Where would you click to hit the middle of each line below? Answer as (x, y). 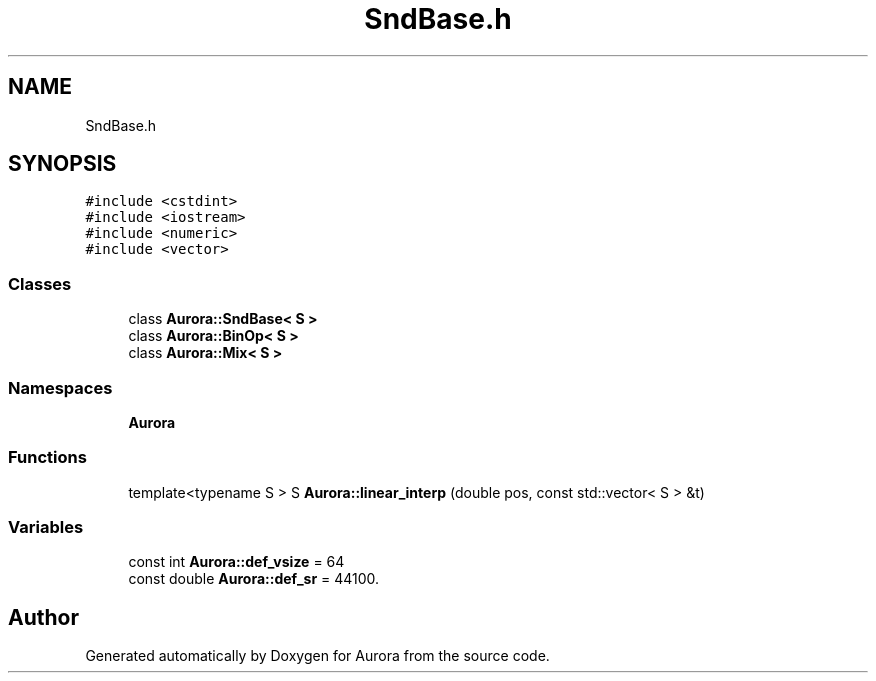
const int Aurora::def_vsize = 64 (236, 562)
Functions (47, 457)
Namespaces (60, 387)
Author (43, 617)
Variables (46, 527)
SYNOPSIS (62, 164)
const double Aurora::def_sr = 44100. (254, 579)
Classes (40, 283)
